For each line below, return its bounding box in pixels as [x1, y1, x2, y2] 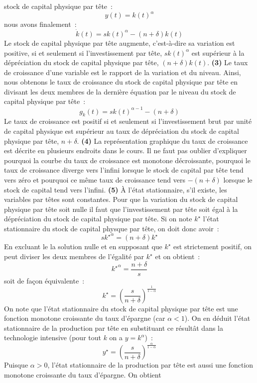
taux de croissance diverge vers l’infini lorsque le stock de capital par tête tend [4, 165, 244, 175]
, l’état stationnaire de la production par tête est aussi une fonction [47, 360, 254, 370]
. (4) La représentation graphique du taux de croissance [77, 135, 248, 146]
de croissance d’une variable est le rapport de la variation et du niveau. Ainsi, [4, 67, 241, 77]
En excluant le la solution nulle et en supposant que [4, 241, 162, 252]
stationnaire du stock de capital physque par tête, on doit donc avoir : [4, 223, 219, 233]
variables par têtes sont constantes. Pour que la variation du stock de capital [4, 194, 238, 204]
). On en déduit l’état [184, 313, 251, 323]
